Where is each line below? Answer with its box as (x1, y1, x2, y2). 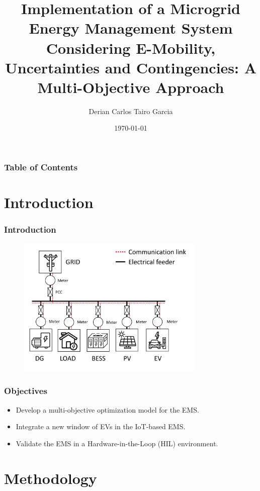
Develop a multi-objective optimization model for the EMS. (16, 404, 199, 415)
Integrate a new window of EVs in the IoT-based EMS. (16, 421, 186, 432)
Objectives (4, 384, 47, 397)
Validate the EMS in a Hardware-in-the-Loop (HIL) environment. (16, 438, 218, 448)
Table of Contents (4, 161, 78, 173)
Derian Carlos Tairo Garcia (89, 106, 173, 116)
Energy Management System (29, 18, 233, 38)
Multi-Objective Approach (37, 76, 224, 97)
